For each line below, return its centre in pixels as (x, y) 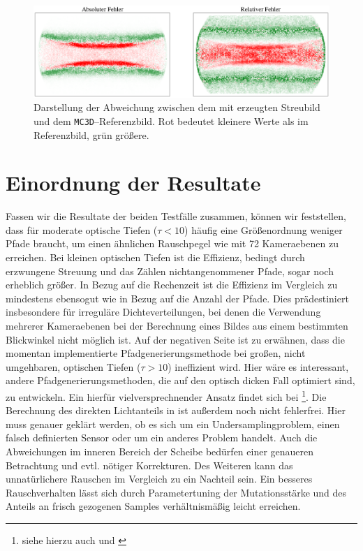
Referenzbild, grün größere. (91, 134)
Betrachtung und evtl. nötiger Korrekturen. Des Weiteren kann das (149, 465)
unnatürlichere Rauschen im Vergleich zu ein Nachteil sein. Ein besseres (159, 479)
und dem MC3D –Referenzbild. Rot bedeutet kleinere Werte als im (171, 120)
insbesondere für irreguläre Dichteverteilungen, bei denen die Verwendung (163, 312)
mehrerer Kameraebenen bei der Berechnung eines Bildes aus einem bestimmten (177, 325)
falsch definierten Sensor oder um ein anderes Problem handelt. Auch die (162, 438)
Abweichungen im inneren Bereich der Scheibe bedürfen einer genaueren (160, 451)
